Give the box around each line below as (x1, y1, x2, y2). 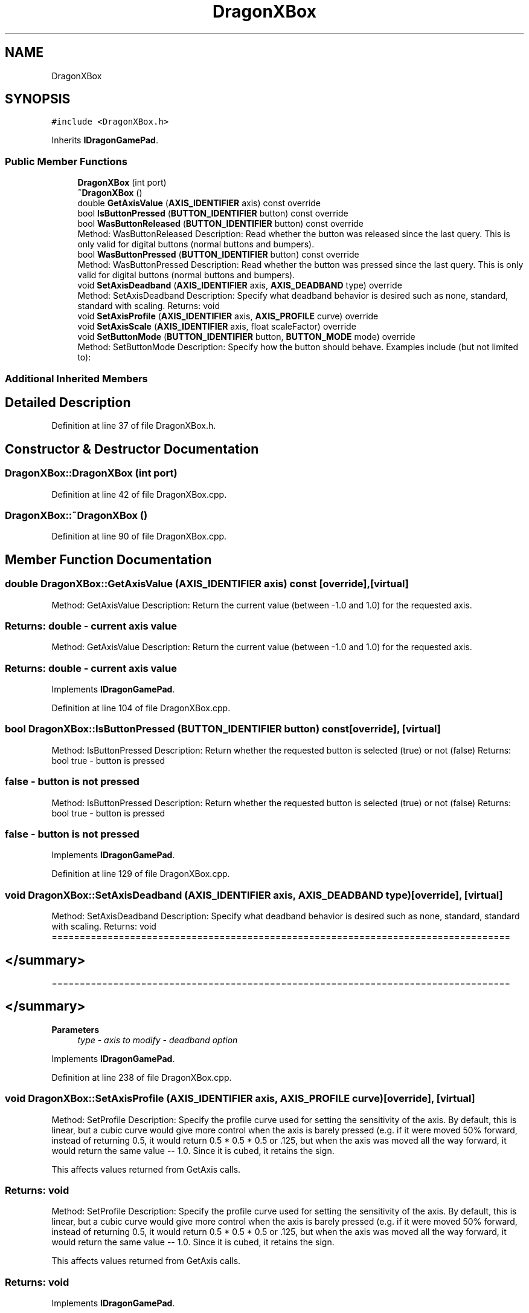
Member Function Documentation (5, 552, 212, 567)
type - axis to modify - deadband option (77, 1034, 238, 1045)
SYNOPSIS (5, 91, 71, 107)
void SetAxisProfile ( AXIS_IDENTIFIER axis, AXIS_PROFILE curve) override (77, 311, 379, 322)
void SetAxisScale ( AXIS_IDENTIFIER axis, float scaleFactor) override (77, 321, 356, 332)
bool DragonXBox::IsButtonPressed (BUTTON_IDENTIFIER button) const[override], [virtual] (5, 723, 441, 735)
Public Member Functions (5, 155, 127, 168)
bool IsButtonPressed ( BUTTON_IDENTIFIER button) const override (77, 208, 348, 219)
